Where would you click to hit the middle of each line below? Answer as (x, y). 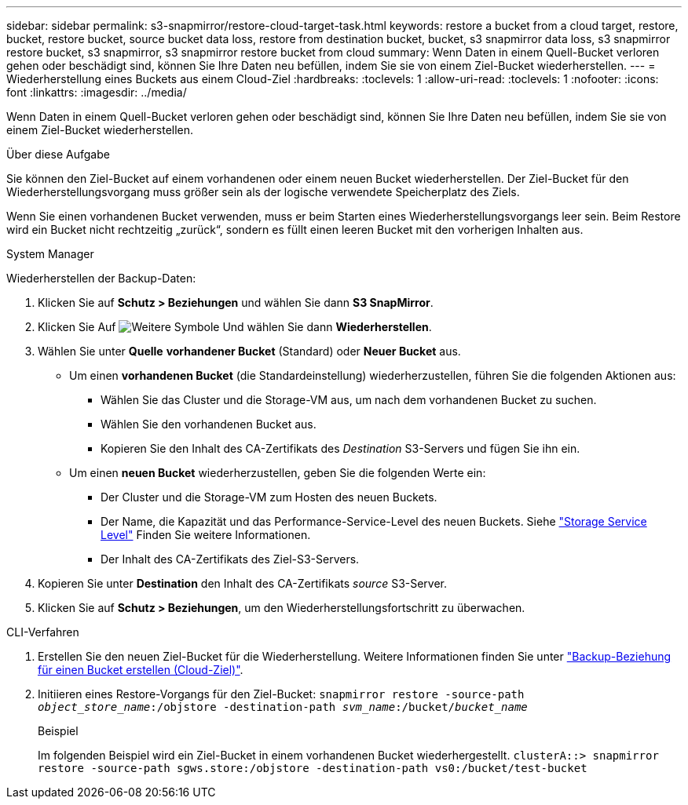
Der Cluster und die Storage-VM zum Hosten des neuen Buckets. (269, 497)
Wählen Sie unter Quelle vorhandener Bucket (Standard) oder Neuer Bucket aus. (249, 351)
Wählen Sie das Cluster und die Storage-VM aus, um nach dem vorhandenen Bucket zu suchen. (349, 400)
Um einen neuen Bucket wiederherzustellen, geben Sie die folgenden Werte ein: (278, 473)
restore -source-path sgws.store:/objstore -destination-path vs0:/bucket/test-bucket (313, 768)
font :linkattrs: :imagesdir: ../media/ (97, 92)
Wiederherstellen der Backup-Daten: (101, 278)
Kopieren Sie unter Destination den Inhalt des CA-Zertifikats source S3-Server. (243, 583)
